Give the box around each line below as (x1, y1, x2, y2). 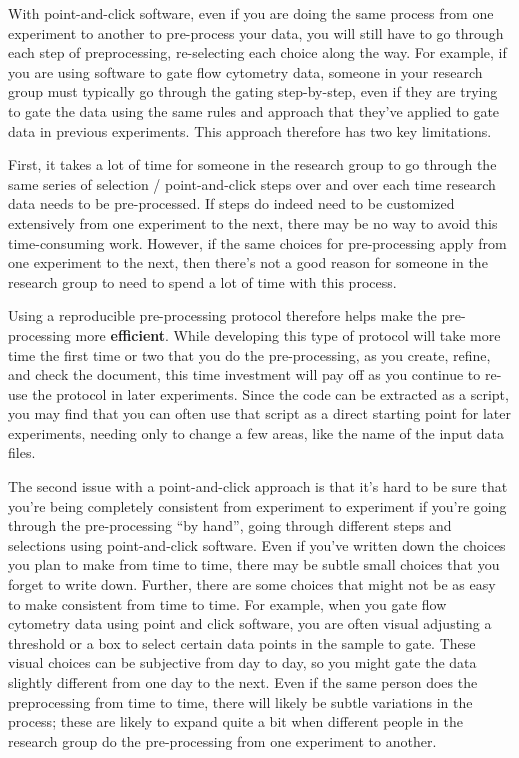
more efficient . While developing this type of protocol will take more (75, 324, 501, 345)
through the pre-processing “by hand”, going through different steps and (8, 515, 452, 536)
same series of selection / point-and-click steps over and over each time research (8, 173, 496, 194)
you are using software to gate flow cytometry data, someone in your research (8, 61, 483, 82)
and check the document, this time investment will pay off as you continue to (8, 364, 481, 385)
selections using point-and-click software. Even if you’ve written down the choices (8, 534, 506, 555)
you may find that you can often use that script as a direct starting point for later (8, 403, 511, 424)
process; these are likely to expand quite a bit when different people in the (8, 711, 463, 732)
